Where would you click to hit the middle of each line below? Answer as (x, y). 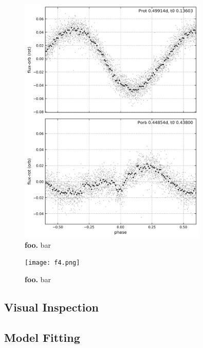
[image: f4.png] (52, 263)
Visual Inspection (51, 307)
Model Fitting (42, 337)
